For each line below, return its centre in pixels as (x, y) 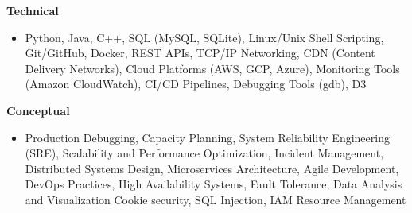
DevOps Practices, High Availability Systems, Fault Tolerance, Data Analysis (214, 184)
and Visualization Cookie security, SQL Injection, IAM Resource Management (216, 199)
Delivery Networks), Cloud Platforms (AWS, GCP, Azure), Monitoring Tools (212, 68)
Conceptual (38, 110)
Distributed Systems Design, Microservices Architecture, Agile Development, (212, 168)
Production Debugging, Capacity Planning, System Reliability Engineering (207, 137)
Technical (33, 10)
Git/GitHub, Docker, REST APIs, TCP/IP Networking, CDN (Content (200, 53)
